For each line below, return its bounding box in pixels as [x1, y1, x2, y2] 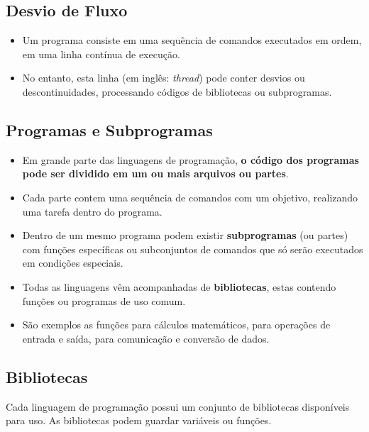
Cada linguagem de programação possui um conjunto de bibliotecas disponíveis [6, 399, 350, 414]
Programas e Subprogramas [6, 118, 213, 140]
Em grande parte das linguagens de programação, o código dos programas [22, 152, 359, 167]
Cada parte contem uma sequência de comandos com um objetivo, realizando [22, 189, 358, 204]
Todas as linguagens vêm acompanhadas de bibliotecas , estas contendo [22, 279, 336, 294]
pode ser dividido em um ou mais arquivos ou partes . [22, 166, 289, 181]
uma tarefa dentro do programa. [22, 204, 163, 218]
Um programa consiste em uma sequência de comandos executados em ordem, [22, 33, 362, 48]
